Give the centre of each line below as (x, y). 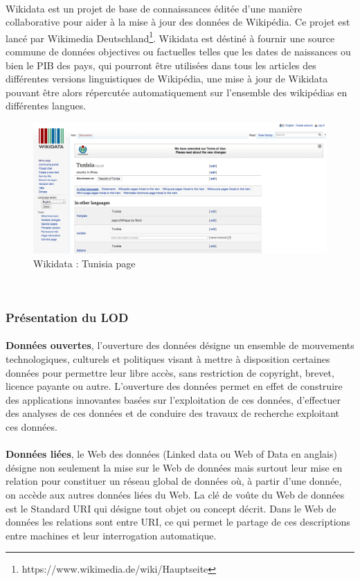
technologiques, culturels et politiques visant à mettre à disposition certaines (168, 359)
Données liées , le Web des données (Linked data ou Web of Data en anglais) (171, 454)
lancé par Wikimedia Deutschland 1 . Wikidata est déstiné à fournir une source (170, 37)
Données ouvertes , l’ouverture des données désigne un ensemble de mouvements (180, 345)
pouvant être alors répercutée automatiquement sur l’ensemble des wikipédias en (177, 92)
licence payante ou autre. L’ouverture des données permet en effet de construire (174, 386)
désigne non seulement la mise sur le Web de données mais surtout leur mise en (174, 467)
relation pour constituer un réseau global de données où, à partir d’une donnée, (174, 481)
